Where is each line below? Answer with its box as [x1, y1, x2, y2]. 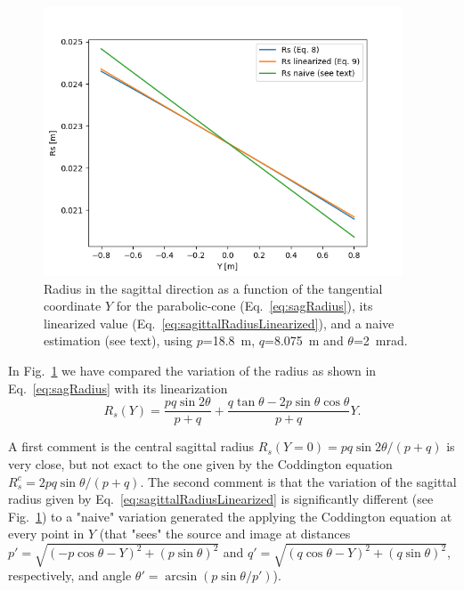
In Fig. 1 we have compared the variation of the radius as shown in [8, 361, 377, 380]
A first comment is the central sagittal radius [8, 437, 255, 456]
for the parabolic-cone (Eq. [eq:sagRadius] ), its [116, 296, 373, 315]
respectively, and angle [8, 566, 132, 585]
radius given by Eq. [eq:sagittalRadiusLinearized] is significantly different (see [8, 490, 434, 508]
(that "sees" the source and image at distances [99, 524, 351, 543]
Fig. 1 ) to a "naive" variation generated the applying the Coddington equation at [8, 506, 452, 525]
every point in [8, 524, 85, 543]
